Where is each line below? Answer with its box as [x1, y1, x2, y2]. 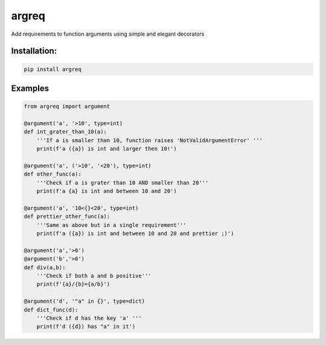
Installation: [11, 46, 57, 56]
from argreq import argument [24, 103, 110, 110]
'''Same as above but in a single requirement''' [36, 222, 187, 228]
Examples [11, 83, 50, 93]
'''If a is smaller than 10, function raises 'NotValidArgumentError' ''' [36, 137, 263, 143]
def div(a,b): [24, 264, 66, 271]
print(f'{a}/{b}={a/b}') [36, 281, 110, 287]
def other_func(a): [24, 171, 81, 178]
